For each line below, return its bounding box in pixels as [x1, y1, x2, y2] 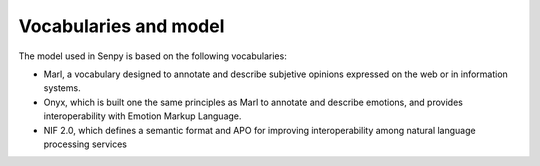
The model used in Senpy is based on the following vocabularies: [18, 50, 287, 62]
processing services [43, 138, 127, 150]
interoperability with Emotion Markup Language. [43, 110, 242, 122]
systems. [43, 82, 81, 94]
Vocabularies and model [18, 15, 225, 37]
